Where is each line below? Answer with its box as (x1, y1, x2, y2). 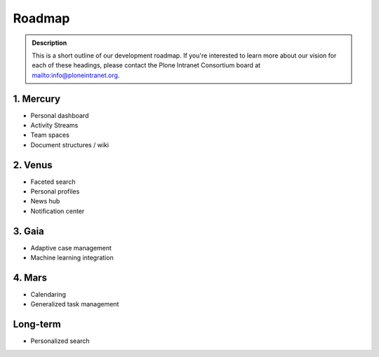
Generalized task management (30, 300, 119, 309)
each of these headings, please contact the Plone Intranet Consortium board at (32, 61, 261, 69)
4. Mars (13, 271, 47, 283)
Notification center (30, 207, 85, 215)
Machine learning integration (30, 253, 114, 262)
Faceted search (30, 177, 76, 186)
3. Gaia (13, 225, 45, 237)
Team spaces (30, 130, 69, 140)
